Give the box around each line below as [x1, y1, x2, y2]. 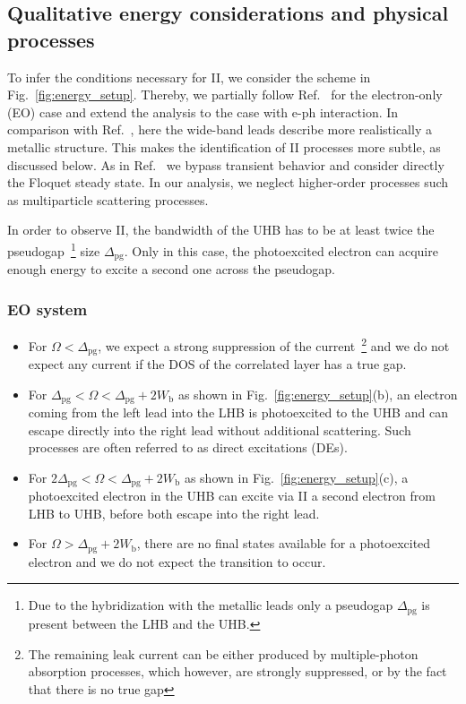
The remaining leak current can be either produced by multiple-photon [28, 644, 419, 663]
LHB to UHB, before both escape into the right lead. [28, 503, 320, 522]
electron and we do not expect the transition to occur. [28, 552, 326, 571]
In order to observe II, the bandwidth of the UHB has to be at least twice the [7, 220, 435, 239]
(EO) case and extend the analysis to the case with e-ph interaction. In [7, 102, 399, 121]
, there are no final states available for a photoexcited [136, 534, 431, 553]
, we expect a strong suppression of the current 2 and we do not [98, 333, 450, 355]
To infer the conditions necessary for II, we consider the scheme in [7, 67, 371, 86]
